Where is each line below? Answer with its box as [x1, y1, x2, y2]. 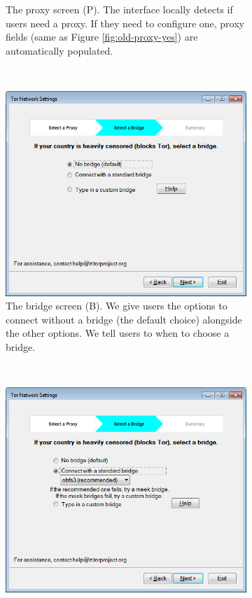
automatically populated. [6, 43, 113, 57]
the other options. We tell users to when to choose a [6, 326, 230, 340]
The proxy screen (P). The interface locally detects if [6, 2, 233, 16]
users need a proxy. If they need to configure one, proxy [6, 15, 244, 30]
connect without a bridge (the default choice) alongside [6, 312, 242, 326]
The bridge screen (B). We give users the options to [6, 298, 227, 313]
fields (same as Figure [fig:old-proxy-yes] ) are [6, 29, 198, 44]
